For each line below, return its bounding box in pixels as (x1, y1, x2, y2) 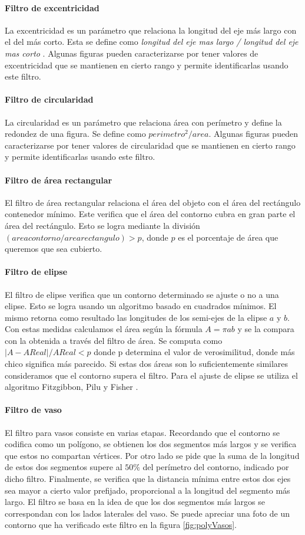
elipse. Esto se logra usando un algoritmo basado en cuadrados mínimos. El (5, 300, 277, 312)
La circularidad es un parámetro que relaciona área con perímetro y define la (5, 116, 282, 128)
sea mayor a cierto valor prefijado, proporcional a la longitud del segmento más (5, 484, 290, 496)
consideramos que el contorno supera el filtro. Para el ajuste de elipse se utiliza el (5, 369, 298, 381)
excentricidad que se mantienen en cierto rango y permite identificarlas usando (5, 58, 289, 71)
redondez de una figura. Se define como (5, 127, 146, 140)
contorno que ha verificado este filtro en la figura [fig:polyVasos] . (5, 518, 237, 531)
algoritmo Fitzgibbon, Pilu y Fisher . (5, 380, 138, 393)
